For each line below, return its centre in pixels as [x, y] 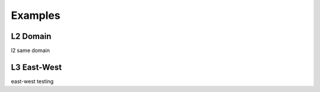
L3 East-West [36, 67]
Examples [36, 15]
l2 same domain [31, 51]
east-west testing [32, 81]
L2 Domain [31, 36]
